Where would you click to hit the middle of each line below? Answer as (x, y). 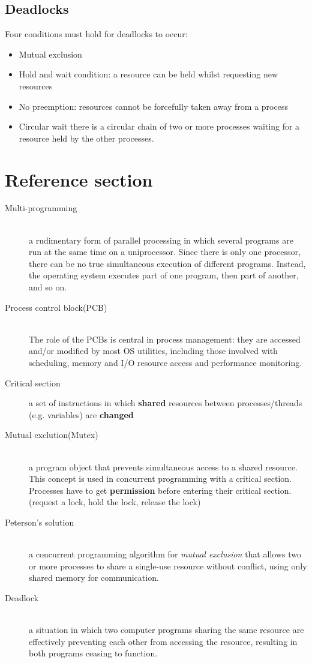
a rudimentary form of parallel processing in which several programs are (161, 240)
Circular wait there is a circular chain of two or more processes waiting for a (159, 126)
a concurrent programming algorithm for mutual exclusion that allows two (165, 554)
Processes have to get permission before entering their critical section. (160, 490)
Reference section (79, 179)
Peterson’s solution (40, 522)
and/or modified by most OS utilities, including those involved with (153, 351)
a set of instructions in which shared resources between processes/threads (166, 403)
